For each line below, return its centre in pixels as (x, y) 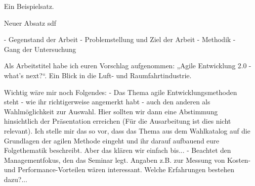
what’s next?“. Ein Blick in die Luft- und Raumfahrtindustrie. (98, 75)
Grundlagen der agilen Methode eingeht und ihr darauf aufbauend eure (112, 140)
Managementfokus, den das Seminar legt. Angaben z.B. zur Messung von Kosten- (127, 160)
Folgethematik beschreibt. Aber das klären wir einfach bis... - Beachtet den (118, 150)
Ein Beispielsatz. (29, 6)
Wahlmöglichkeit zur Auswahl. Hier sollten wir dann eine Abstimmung (111, 111)
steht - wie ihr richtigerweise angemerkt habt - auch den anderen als (107, 102)
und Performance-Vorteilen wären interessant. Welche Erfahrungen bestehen (119, 169)
